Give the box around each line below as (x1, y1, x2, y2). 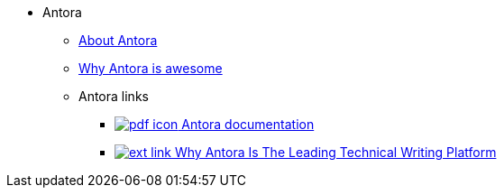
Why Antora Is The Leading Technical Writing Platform (174, 144, 497, 160)
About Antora (78, 32, 158, 48)
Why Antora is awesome (78, 60, 223, 76)
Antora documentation (181, 116, 315, 132)
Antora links (78, 88, 149, 104)
